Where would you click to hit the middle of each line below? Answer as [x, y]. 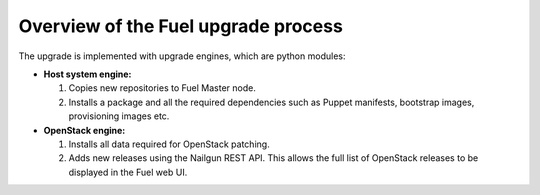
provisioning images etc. [119, 116]
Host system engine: [87, 74]
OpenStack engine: [84, 130]
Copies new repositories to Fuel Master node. [162, 88]
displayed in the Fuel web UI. [128, 172]
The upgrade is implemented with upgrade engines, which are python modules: [182, 56]
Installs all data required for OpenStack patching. [169, 144]
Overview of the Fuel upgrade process [181, 26]
